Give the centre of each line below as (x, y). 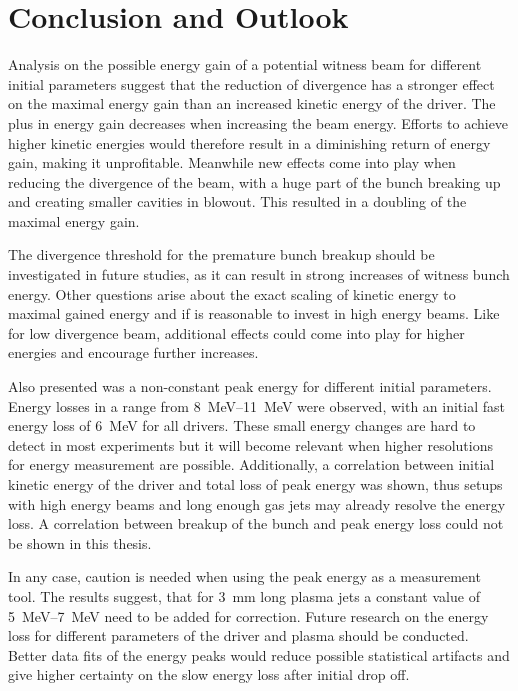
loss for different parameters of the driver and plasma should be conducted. (238, 635)
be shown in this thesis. (80, 542)
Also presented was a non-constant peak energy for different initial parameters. (250, 386)
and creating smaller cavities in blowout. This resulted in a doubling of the (237, 201)
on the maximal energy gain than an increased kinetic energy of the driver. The (252, 103)
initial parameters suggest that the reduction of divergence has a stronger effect (251, 83)
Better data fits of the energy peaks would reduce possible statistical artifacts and (259, 654)
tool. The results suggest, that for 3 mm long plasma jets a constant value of (244, 595)
